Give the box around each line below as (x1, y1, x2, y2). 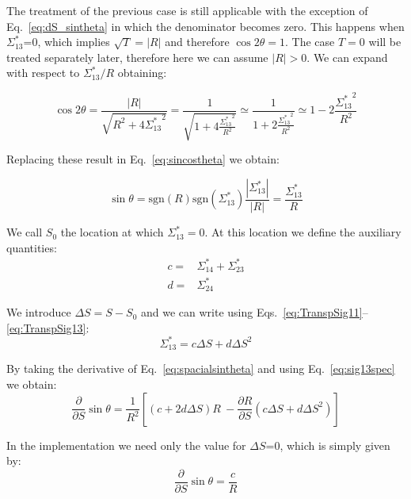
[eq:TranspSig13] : (6, 319, 89, 336)
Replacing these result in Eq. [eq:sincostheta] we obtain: (6, 151, 280, 167)
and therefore (165, 33, 230, 50)
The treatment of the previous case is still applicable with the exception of (6, 2, 368, 18)
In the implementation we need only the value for (6, 436, 246, 453)
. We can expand (306, 48, 388, 65)
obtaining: (117, 64, 167, 81)
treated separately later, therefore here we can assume (6, 48, 268, 65)
